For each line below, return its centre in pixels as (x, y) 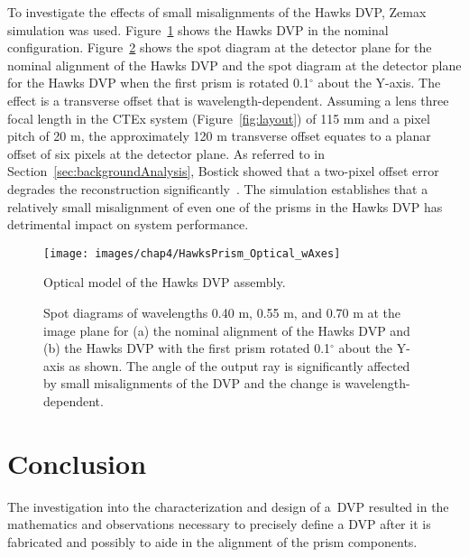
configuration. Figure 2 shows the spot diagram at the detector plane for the (220, 47)
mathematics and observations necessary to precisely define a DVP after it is (219, 524)
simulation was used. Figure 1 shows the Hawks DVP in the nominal (198, 29)
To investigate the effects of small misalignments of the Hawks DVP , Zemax (217, 12)
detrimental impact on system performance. (128, 224)
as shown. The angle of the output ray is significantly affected (239, 365)
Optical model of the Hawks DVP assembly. (165, 282)
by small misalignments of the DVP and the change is (192, 383)
